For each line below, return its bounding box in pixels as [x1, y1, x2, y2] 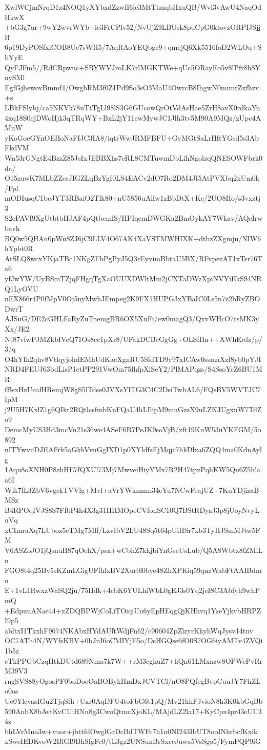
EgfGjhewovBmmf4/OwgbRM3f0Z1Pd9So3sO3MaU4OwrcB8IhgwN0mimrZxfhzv [5, 82, 259, 92]
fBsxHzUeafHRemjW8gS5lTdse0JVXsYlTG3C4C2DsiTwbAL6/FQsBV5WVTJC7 [5, 383, 261, 394]
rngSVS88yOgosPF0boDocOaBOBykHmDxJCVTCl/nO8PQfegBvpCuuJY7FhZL [5, 675, 261, 686]
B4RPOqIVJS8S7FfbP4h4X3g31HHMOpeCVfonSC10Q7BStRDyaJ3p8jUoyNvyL [5, 504, 259, 515]
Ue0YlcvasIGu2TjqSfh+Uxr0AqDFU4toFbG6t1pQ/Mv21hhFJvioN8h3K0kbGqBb [5, 695, 263, 706]
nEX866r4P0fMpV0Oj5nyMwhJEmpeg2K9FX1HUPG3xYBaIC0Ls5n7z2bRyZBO [5, 293, 260, 304]
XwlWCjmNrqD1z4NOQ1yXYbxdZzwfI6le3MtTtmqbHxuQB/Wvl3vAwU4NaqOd [5, 2, 261, 12]
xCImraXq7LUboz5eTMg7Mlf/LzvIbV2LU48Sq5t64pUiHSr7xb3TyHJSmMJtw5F [5, 524, 260, 535]
